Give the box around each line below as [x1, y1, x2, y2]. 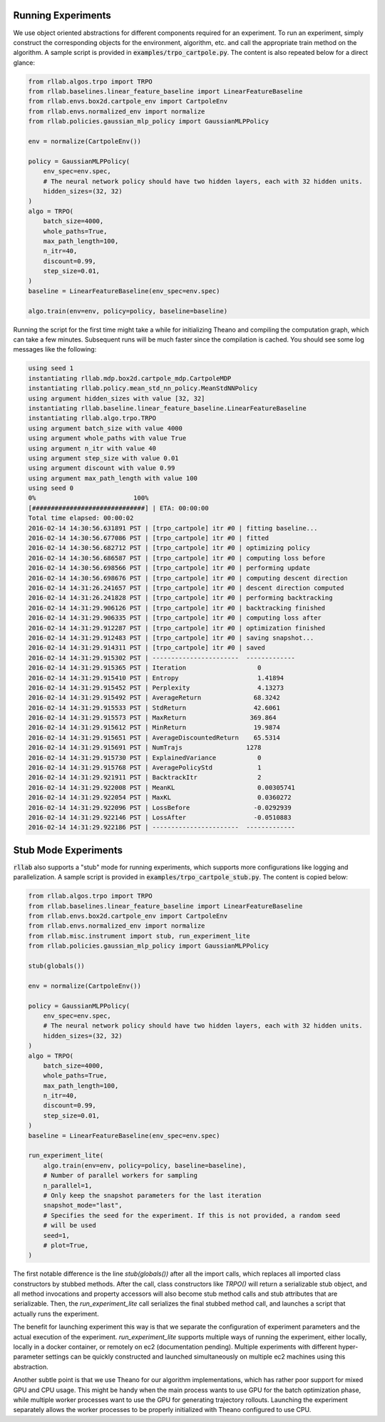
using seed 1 [28, 364, 74, 372]
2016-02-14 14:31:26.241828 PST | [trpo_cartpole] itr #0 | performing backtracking [28, 594, 333, 602]
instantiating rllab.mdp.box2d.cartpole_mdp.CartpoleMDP [28, 374, 232, 382]
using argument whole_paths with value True [28, 434, 187, 442]
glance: [13, 58, 36, 67]
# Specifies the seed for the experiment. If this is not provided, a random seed [43, 1211, 341, 1219]
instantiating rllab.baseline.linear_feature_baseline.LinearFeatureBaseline [28, 404, 307, 412]
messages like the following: [13, 345, 97, 354]
